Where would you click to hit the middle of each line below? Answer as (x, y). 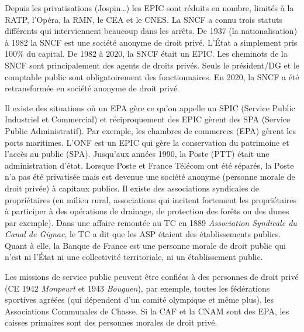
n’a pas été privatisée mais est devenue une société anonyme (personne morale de (150, 177)
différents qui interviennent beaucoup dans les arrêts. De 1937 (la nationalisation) (151, 31)
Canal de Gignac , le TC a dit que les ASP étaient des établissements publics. (143, 234)
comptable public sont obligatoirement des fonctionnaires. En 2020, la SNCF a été (152, 76)
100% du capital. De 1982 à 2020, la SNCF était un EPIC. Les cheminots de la (146, 54)
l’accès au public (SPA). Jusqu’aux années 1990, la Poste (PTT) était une (137, 154)
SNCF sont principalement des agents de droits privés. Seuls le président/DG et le (152, 65)
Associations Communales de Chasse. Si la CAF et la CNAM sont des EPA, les (147, 311)
